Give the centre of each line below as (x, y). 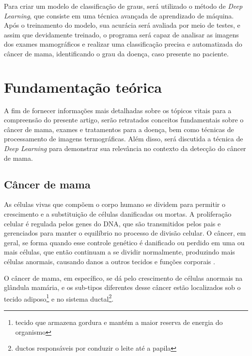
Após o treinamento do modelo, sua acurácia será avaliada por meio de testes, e (122, 25)
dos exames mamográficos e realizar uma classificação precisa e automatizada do (123, 44)
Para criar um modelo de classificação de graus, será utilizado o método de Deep (123, 6)
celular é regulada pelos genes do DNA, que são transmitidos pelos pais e (112, 223)
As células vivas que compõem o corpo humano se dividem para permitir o (115, 204)
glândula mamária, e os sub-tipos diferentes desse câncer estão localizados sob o (122, 287)
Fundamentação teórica (83, 87)
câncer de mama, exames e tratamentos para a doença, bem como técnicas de (119, 129)
